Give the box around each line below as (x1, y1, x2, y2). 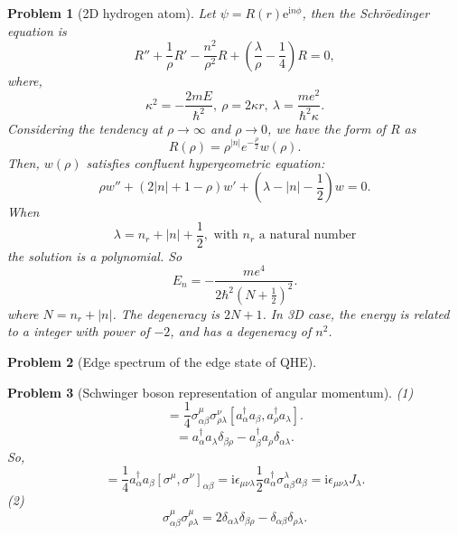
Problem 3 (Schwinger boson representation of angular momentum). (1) (7, 382, 414, 401)
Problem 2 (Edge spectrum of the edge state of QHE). (7, 352, 317, 371)
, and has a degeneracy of (170, 322, 312, 341)
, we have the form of (267, 118, 386, 137)
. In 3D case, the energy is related (262, 304, 450, 323)
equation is (7, 21, 67, 40)
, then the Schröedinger (302, 4, 430, 22)
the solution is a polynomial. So (7, 246, 182, 265)
